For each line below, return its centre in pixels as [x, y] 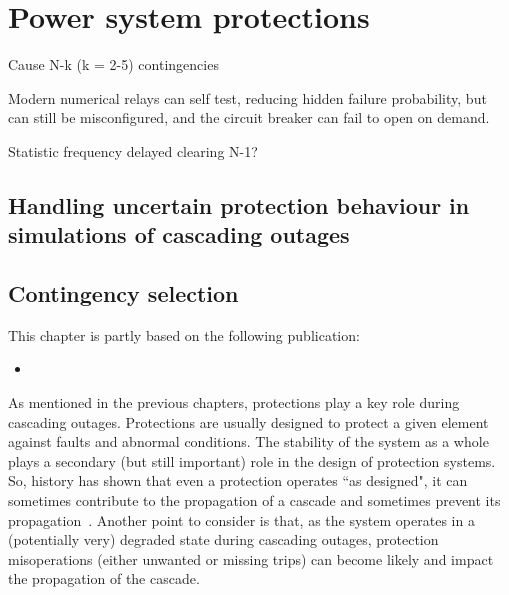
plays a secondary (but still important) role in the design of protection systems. [252, 460]
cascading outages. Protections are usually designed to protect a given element [248, 421]
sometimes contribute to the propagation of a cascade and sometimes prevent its [254, 500]
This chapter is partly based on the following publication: [184, 334]
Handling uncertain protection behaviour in [239, 204]
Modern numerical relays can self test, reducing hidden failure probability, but [247, 97]
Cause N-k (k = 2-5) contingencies [113, 64]
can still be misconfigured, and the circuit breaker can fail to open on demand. [249, 117]
